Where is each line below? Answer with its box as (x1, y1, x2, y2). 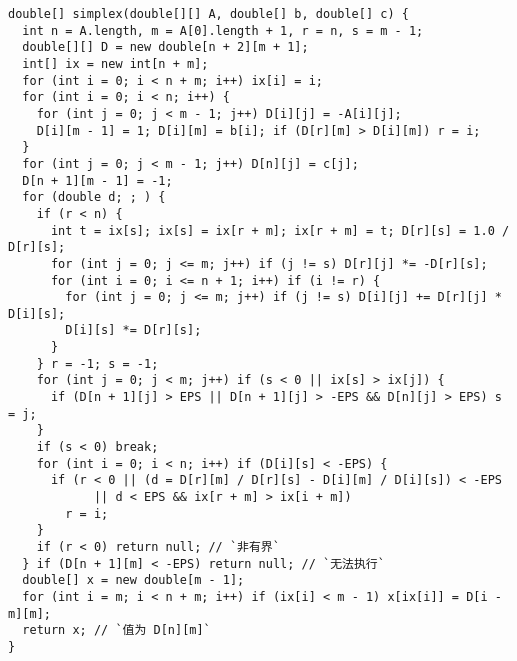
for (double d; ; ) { (22, 190, 166, 205)
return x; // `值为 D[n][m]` (22, 623, 211, 638)
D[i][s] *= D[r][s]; (65, 323, 202, 338)
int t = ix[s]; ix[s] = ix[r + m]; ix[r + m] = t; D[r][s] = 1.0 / (50, 223, 510, 238)
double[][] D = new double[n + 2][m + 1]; (22, 40, 309, 55)
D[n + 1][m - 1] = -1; (22, 173, 173, 188)
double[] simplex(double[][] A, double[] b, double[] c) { (8, 7, 409, 21)
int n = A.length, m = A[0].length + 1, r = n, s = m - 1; (22, 23, 424, 38)
